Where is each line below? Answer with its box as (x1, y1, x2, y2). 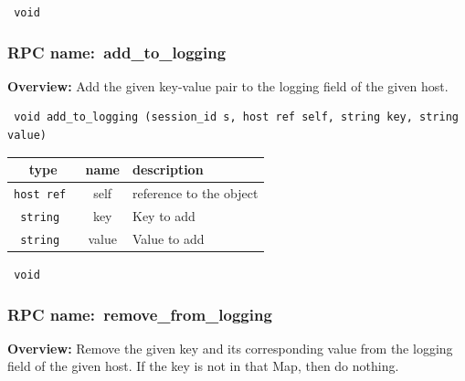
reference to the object (132, 184, 259, 203)
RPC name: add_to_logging (7, 40, 227, 63)
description (132, 160, 204, 179)
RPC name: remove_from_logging (7, 302, 272, 325)
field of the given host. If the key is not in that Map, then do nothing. (7, 356, 399, 376)
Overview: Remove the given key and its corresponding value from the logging (7, 338, 453, 357)
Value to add (132, 228, 205, 248)
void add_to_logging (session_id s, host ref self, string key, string (14, 111, 459, 124)
